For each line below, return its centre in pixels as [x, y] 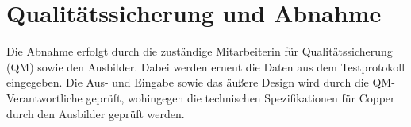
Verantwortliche [44, 97]
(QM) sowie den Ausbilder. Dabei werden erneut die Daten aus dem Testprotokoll [206, 66]
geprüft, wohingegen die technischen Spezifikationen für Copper [240, 97]
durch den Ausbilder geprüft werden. [96, 113]
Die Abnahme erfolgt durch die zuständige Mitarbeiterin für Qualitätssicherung [200, 51]
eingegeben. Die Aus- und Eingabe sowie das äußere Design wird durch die [188, 82]
